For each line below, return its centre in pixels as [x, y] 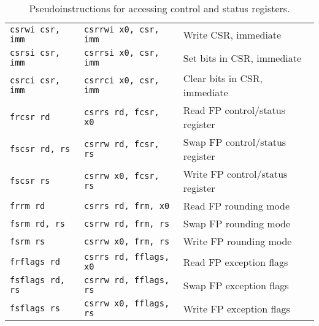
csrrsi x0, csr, [121, 53]
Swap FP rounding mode [237, 223]
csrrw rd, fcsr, [121, 144]
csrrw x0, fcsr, [121, 176]
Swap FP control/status [235, 142]
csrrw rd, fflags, [127, 280]
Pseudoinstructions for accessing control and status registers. [159, 8]
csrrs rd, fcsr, [121, 112]
